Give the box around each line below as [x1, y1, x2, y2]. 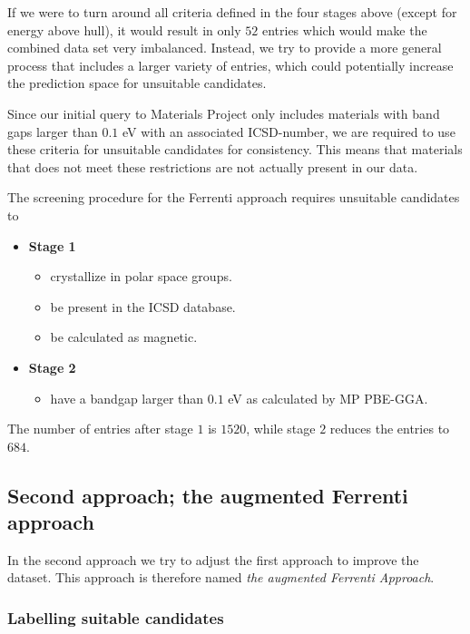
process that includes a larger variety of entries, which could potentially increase [7, 55, 454, 74]
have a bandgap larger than [50, 388, 204, 407]
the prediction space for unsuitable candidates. [7, 73, 267, 93]
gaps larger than [7, 122, 98, 141]
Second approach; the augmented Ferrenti [7, 481, 408, 509]
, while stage [246, 419, 316, 438]
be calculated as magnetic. [50, 327, 198, 346]
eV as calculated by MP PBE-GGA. [228, 388, 428, 407]
